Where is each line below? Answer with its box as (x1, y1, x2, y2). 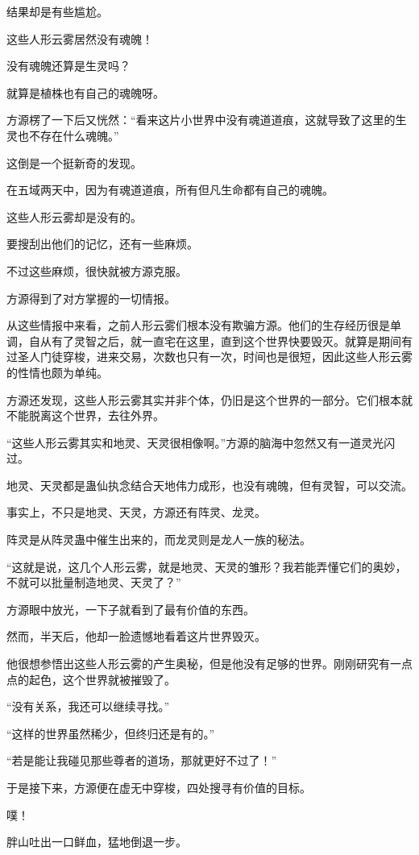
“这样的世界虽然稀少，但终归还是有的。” (6, 724, 215, 741)
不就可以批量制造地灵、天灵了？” (6, 574, 181, 591)
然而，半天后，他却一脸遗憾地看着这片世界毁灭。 (6, 628, 266, 645)
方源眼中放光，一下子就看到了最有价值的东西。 (6, 600, 255, 617)
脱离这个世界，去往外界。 (28, 407, 164, 424)
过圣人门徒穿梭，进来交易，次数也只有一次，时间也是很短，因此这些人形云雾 (6, 348, 413, 365)
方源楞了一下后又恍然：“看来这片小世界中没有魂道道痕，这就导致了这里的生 (6, 111, 407, 128)
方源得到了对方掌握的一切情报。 (6, 289, 176, 306)
